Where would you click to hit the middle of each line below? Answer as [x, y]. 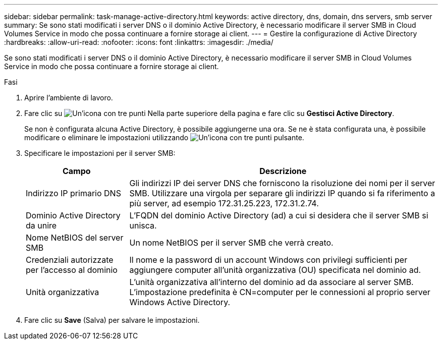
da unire [41, 225]
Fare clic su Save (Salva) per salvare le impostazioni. [112, 320]
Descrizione [283, 171]
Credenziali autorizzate [70, 260]
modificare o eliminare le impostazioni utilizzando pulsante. [164, 137]
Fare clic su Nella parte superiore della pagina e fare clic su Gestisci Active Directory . [209, 113]
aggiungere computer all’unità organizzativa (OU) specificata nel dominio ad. [275, 270]
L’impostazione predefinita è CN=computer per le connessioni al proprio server [280, 292]
